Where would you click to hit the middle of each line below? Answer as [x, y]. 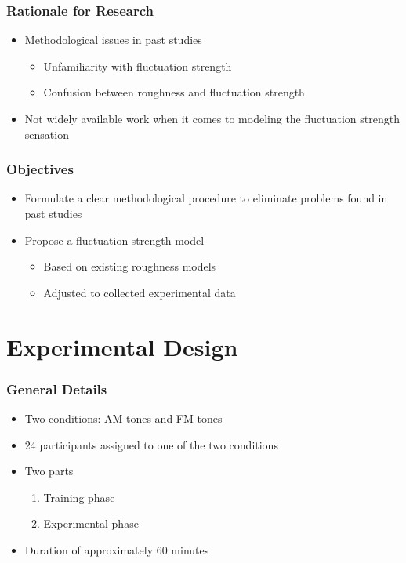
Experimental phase [91, 523]
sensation [47, 134]
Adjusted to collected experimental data [140, 292]
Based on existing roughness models [130, 266]
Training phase [79, 497]
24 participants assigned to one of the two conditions [151, 444]
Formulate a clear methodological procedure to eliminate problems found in [206, 198]
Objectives [40, 169]
